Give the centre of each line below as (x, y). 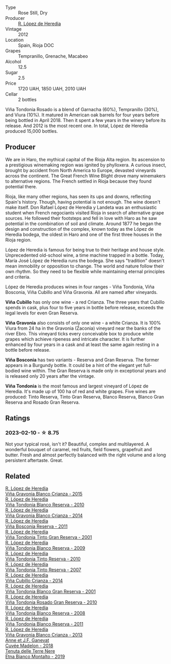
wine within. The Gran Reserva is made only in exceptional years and (93, 371)
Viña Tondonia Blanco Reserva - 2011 (44, 624)
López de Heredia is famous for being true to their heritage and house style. (85, 250)
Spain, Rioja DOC (36, 45)
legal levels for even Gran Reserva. (42, 313)
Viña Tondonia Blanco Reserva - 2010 (45, 505)
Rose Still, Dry (33, 13)
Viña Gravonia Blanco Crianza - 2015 (44, 494)
